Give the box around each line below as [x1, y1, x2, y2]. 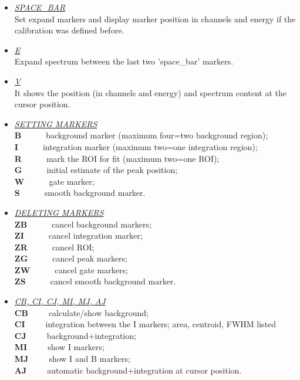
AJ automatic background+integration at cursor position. [14, 364, 242, 376]
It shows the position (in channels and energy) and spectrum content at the [14, 86, 287, 99]
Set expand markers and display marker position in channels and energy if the [14, 12, 296, 25]
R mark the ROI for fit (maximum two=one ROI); [14, 152, 220, 164]
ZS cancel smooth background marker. [14, 275, 176, 287]
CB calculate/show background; [14, 306, 149, 318]
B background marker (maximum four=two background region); [14, 129, 268, 141]
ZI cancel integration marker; [14, 229, 143, 242]
